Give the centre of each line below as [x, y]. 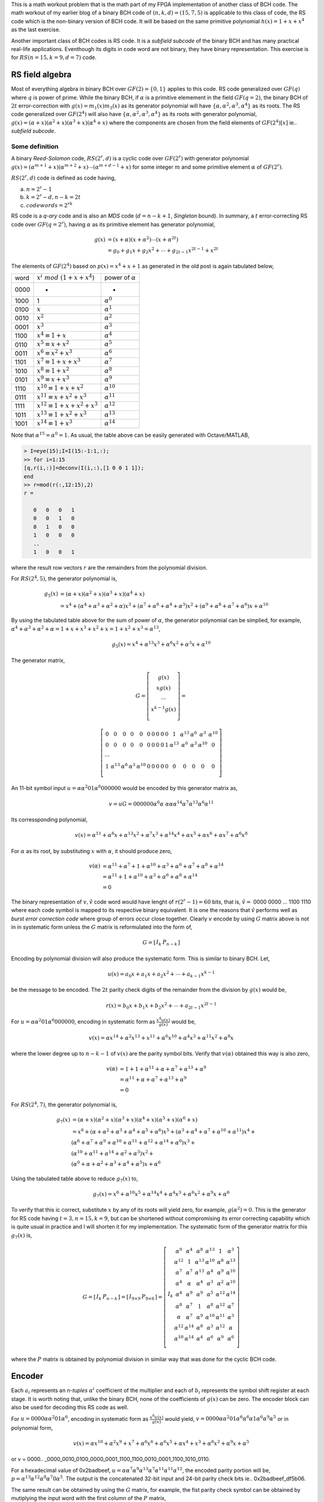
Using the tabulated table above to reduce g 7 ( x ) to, [74, 1179]
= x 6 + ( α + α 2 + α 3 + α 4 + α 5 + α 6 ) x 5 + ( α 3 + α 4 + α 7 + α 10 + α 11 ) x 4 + [164, 1131]
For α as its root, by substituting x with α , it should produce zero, [91, 851]
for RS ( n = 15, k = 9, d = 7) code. [54, 58]
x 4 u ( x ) [163, 1019]
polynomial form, [32, 1428]
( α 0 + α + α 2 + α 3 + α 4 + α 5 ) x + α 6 [116, 1163]
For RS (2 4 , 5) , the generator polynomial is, [64, 578]
